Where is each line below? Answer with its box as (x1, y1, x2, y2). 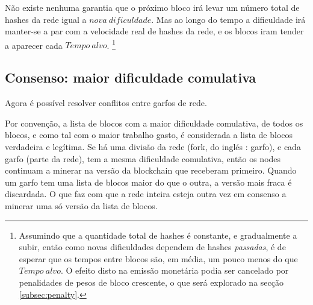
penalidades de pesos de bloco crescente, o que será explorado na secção (19, 275, 284, 288)
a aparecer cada (5, 39, 63, 51)
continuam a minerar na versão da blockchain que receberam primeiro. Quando (5, 164, 297, 177)
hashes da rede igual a (5, 13, 87, 25)
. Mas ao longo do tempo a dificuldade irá (151, 13, 306, 25)
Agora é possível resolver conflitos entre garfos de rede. (5, 96, 207, 109)
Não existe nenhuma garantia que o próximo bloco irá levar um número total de (5, 1, 300, 13)
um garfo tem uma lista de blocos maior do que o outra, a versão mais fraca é (5, 175, 292, 188)
